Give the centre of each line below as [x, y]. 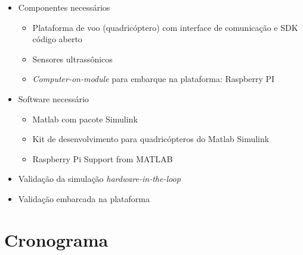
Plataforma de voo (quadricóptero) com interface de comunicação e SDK [165, 27]
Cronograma [56, 239]
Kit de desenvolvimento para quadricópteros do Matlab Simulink [151, 139]
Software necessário [53, 98]
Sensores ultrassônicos [72, 59]
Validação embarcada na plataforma [84, 198]
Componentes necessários [64, 7]
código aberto [57, 39]
